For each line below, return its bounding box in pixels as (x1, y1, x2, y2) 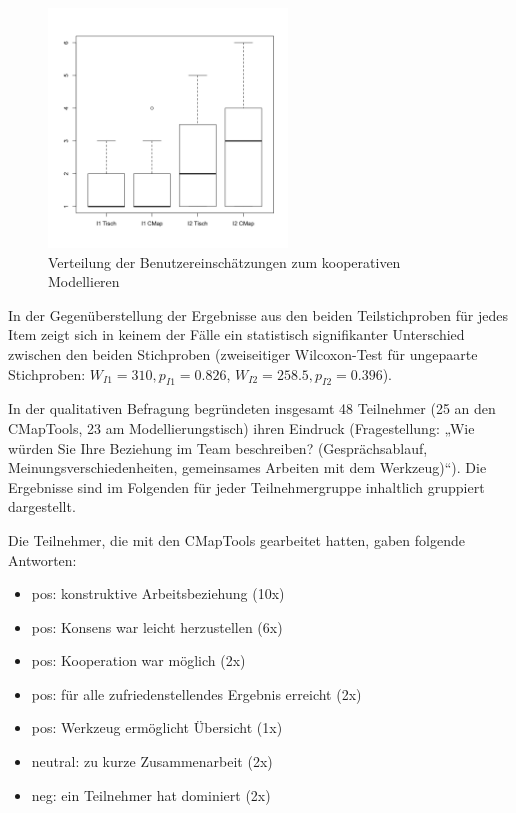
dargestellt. (8, 496, 76, 517)
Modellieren (48, 271, 120, 292)
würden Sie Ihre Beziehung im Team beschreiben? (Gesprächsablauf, (8, 437, 428, 458)
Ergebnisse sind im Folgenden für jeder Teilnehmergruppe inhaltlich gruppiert (8, 476, 485, 497)
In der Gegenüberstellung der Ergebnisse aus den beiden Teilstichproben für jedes (8, 304, 508, 325)
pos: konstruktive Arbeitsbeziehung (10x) (31, 583, 285, 604)
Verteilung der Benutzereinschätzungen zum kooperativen (48, 251, 401, 272)
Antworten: (8, 549, 77, 570)
